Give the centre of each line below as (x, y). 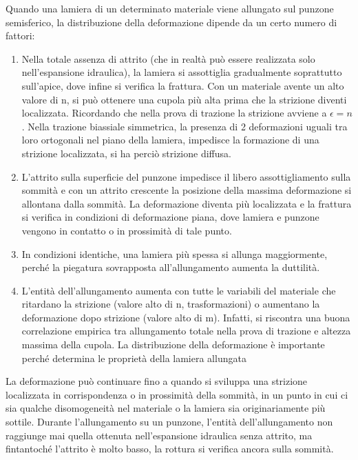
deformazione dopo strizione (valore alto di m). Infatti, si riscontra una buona (186, 317)
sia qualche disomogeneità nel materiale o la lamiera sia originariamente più (166, 408)
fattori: (20, 36)
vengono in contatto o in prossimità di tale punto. (127, 230)
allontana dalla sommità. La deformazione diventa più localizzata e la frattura (187, 203)
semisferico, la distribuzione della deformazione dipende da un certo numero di (171, 22)
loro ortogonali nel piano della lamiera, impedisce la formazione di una (170, 140)
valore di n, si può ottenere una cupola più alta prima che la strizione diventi (184, 99)
